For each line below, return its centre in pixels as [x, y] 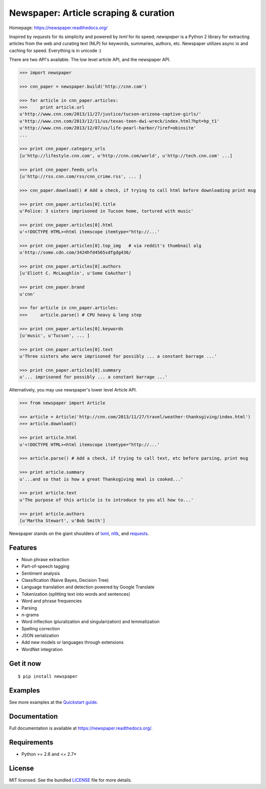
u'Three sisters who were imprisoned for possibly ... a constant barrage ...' [118, 356]
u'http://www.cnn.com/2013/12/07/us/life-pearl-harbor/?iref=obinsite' [108, 128]
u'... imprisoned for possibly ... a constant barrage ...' [94, 377]
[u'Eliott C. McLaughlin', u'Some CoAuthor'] [75, 273]
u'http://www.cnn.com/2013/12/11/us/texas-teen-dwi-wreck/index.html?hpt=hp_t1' [119, 121]
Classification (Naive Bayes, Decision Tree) [65, 580]
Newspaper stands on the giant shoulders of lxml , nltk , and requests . [79, 533]
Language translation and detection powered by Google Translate [88, 587]
